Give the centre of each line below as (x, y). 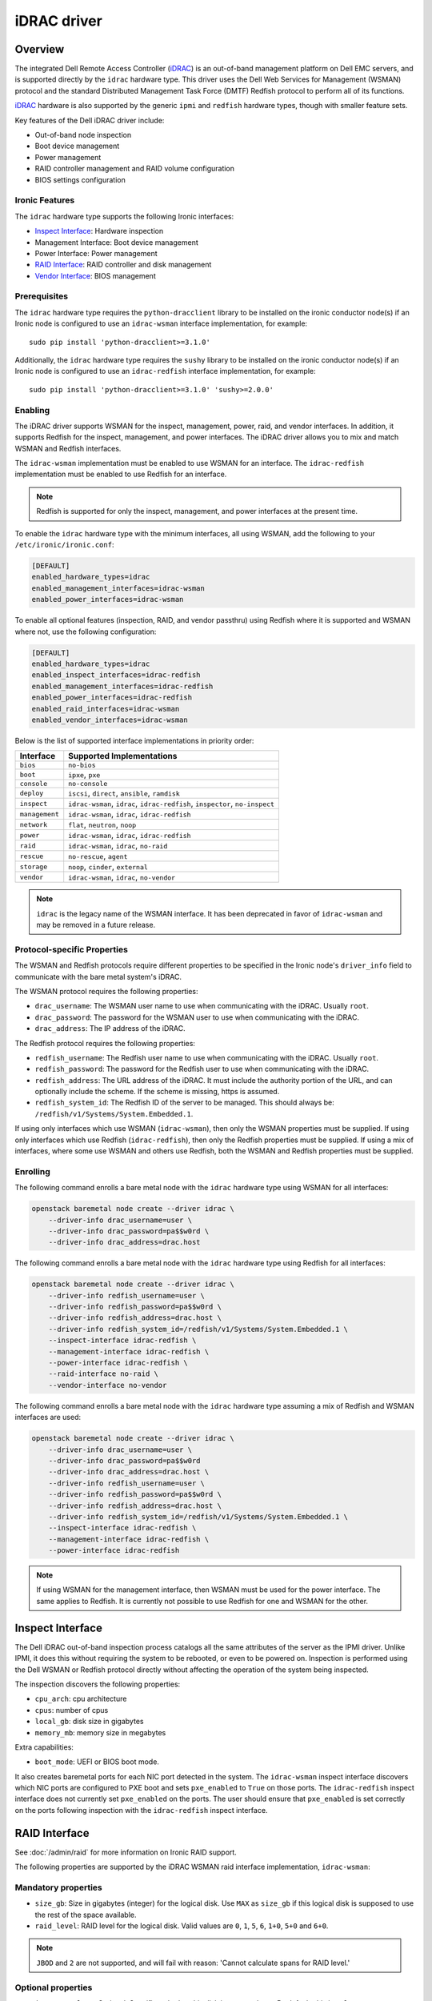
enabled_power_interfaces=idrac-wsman (108, 599)
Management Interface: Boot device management (117, 242)
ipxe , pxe (84, 775)
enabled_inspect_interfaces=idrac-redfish (116, 675)
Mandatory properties (59, 1887)
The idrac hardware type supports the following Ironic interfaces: (124, 216)
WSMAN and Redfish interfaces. (68, 448)
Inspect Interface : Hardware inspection (99, 231)
